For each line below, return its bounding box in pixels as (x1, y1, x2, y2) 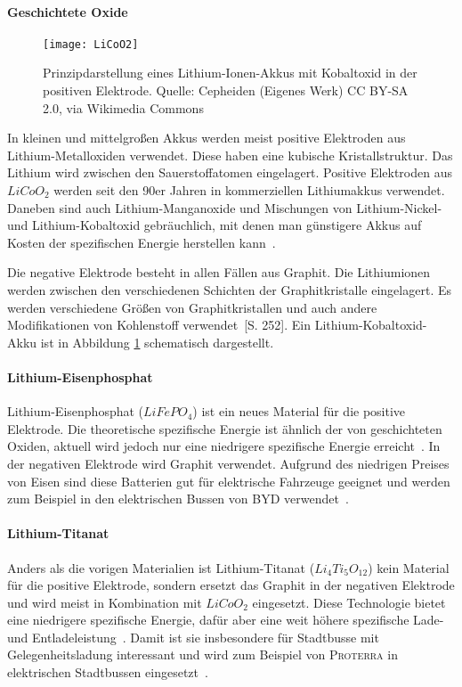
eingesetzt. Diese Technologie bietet (252, 593, 446, 611)
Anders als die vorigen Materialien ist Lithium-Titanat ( (7, 558, 315, 577)
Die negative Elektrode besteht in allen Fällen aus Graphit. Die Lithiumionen (7, 263, 431, 282)
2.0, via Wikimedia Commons (43, 98, 204, 117)
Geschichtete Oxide (7, 2, 128, 20)
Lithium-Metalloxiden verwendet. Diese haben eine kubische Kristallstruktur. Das (7, 145, 453, 164)
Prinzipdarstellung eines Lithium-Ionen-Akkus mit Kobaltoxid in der (43, 63, 417, 82)
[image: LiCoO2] (43, 37, 139, 51)
